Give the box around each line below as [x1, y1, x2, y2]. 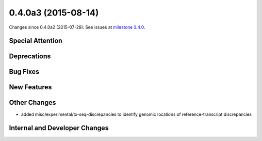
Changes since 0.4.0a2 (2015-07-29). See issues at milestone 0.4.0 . [9, 24, 146, 30]
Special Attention [9, 37, 63, 45]
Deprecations [9, 52, 51, 61]
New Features [9, 83, 52, 92]
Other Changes [9, 98, 56, 107]
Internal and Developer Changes [9, 124, 109, 132]
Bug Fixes [9, 68, 40, 76]
